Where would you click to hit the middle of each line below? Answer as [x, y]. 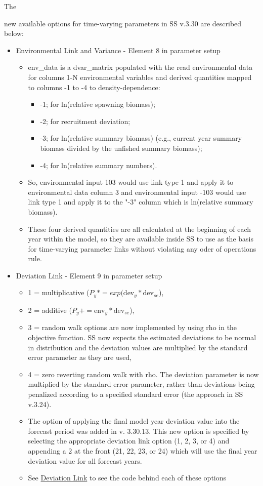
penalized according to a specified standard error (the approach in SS [136, 394]
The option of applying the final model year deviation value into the [134, 421]
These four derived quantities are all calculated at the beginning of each [140, 229]
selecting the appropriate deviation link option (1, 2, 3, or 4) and [129, 441]
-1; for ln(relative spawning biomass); [98, 104]
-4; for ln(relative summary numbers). [99, 165]
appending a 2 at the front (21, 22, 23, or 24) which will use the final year [143, 450]
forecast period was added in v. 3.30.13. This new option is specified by [139, 431]
